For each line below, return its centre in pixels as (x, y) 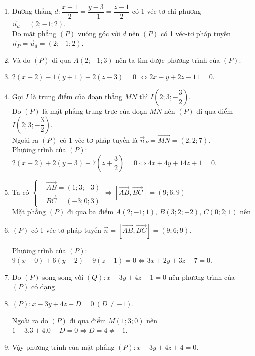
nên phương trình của (202, 276)
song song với (63, 276)
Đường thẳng (32, 11)
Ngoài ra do (30, 320)
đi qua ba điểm (90, 212)
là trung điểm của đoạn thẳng (77, 97)
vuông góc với (99, 33)
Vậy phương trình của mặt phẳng (63, 347)
